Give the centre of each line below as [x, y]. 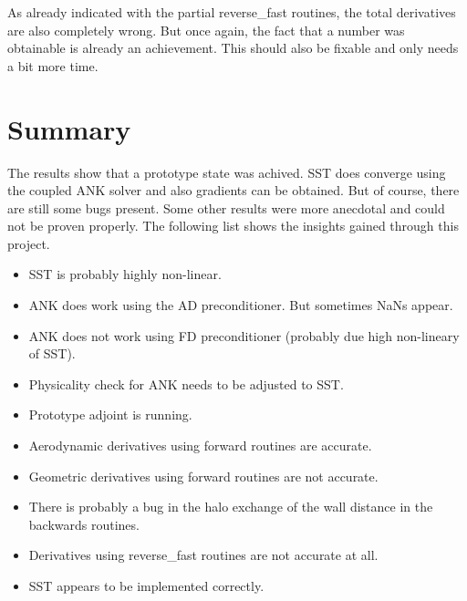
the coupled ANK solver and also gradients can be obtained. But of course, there [233, 190]
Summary [69, 128]
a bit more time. [53, 65]
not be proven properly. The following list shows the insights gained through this [233, 226]
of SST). [52, 353]
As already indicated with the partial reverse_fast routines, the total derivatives [232, 12]
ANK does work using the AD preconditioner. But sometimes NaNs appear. [241, 305]
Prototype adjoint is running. [110, 414]
